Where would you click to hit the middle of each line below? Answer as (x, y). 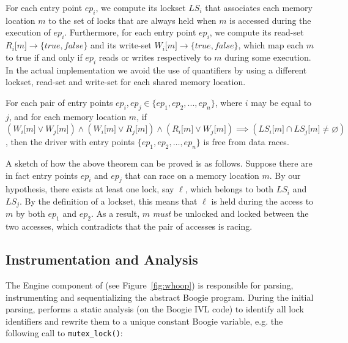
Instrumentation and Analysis (102, 259)
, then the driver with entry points (70, 142)
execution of (28, 32)
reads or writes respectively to (155, 57)
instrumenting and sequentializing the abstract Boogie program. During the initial (160, 297)
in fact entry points (42, 175)
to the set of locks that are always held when (132, 20)
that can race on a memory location (192, 175)
